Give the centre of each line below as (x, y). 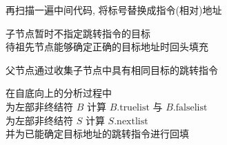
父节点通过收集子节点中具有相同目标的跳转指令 (112, 69)
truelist (135, 107)
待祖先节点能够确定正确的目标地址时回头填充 (107, 47)
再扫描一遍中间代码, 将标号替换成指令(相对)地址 (114, 10)
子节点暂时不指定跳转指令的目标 (78, 33)
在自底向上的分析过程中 (59, 93)
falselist (191, 107)
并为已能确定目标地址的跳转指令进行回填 (97, 134)
